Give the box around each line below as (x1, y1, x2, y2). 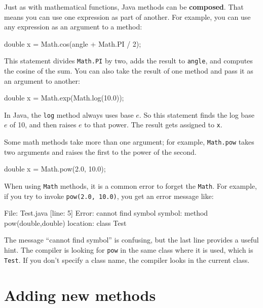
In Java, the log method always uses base (4, 109, 134, 120)
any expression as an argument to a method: (4, 21, 142, 32)
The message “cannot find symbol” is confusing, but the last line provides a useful (4, 234, 259, 245)
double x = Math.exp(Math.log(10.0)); (4, 92, 124, 103)
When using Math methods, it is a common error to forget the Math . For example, (4, 180, 257, 191)
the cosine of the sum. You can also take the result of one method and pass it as (4, 65, 253, 76)
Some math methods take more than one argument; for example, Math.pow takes (4, 136, 254, 147)
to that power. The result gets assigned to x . (84, 119, 222, 130)
